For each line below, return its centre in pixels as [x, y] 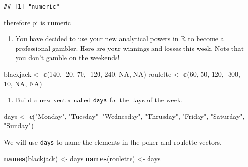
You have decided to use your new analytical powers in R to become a [120, 39]
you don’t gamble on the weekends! [67, 58]
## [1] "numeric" [32, 7]
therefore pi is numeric [37, 22]
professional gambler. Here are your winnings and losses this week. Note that [130, 48]
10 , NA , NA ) [23, 83]
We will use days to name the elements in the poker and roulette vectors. [113, 142]
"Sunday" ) [19, 125]
